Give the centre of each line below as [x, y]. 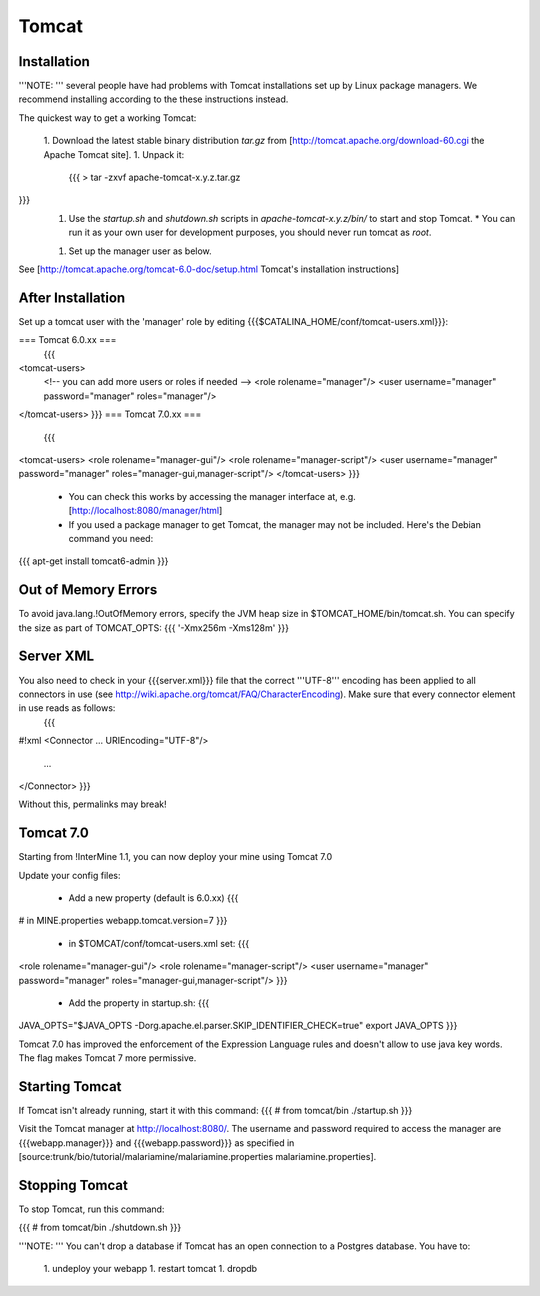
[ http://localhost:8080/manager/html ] [145, 511]
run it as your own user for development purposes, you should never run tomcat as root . [250, 232]
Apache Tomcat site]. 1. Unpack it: [114, 154]
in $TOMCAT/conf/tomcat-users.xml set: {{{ [159, 943]
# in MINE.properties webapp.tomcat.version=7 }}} [123, 921]
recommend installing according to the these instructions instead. [153, 99]
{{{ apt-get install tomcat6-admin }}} [93, 561]
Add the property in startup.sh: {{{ [139, 1002]
